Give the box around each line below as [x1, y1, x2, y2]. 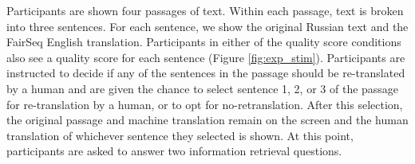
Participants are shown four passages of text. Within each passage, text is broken [6, 2, 404, 18]
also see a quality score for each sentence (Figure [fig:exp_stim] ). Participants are [6, 49, 405, 65]
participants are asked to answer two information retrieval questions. [6, 143, 342, 159]
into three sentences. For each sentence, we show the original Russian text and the [6, 18, 409, 34]
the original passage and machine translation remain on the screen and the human [6, 111, 409, 128]
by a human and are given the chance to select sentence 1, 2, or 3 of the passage [6, 80, 399, 96]
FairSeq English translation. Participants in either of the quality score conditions [6, 33, 401, 50]
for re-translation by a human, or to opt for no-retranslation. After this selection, [6, 96, 403, 112]
